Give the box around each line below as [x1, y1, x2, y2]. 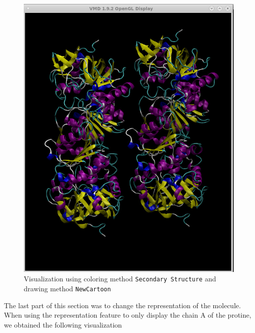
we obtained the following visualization [4, 319, 122, 330]
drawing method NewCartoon [24, 283, 111, 294]
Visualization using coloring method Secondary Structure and [24, 273, 216, 284]
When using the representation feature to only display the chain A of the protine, [4, 310, 252, 320]
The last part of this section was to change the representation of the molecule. [4, 300, 241, 310]
